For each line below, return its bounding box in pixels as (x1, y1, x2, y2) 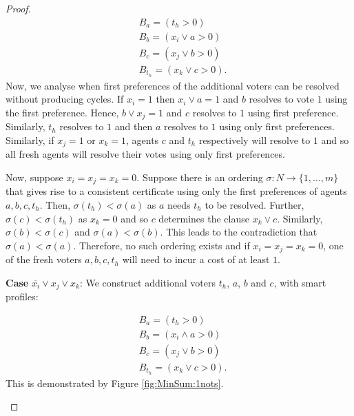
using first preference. (247, 105, 339, 119)
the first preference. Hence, (6, 105, 119, 119)
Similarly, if (6, 132, 54, 147)
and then (114, 119, 153, 134)
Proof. (6, 1, 31, 15)
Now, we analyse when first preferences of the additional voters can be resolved (6, 78, 340, 92)
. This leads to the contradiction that (160, 225, 317, 239)
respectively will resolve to (198, 132, 311, 147)
